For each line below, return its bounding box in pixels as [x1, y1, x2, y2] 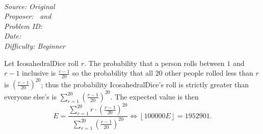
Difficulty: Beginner [4, 40, 65, 51]
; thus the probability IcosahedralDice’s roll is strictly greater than [41, 79, 249, 89]
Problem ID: [4, 20, 43, 31]
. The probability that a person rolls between [84, 57, 225, 68]
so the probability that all [72, 68, 153, 78]
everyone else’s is [4, 91, 57, 102]
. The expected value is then [110, 91, 199, 102]
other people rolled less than [165, 68, 253, 78]
